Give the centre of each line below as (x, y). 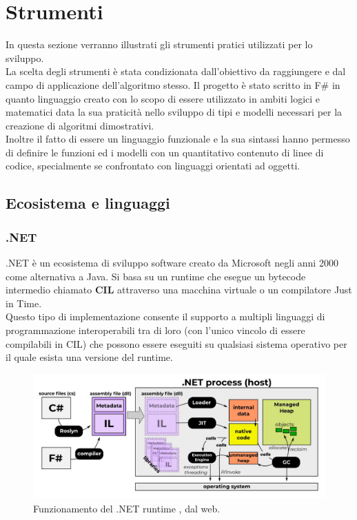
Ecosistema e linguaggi (88, 203)
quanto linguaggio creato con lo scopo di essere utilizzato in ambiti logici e (163, 98)
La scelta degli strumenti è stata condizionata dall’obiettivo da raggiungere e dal (176, 71)
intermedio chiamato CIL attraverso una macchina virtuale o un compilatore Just (179, 290)
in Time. (24, 303)
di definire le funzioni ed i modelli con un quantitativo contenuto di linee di (165, 152)
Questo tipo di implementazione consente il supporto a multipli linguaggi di (165, 316)
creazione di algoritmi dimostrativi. (80, 125)
